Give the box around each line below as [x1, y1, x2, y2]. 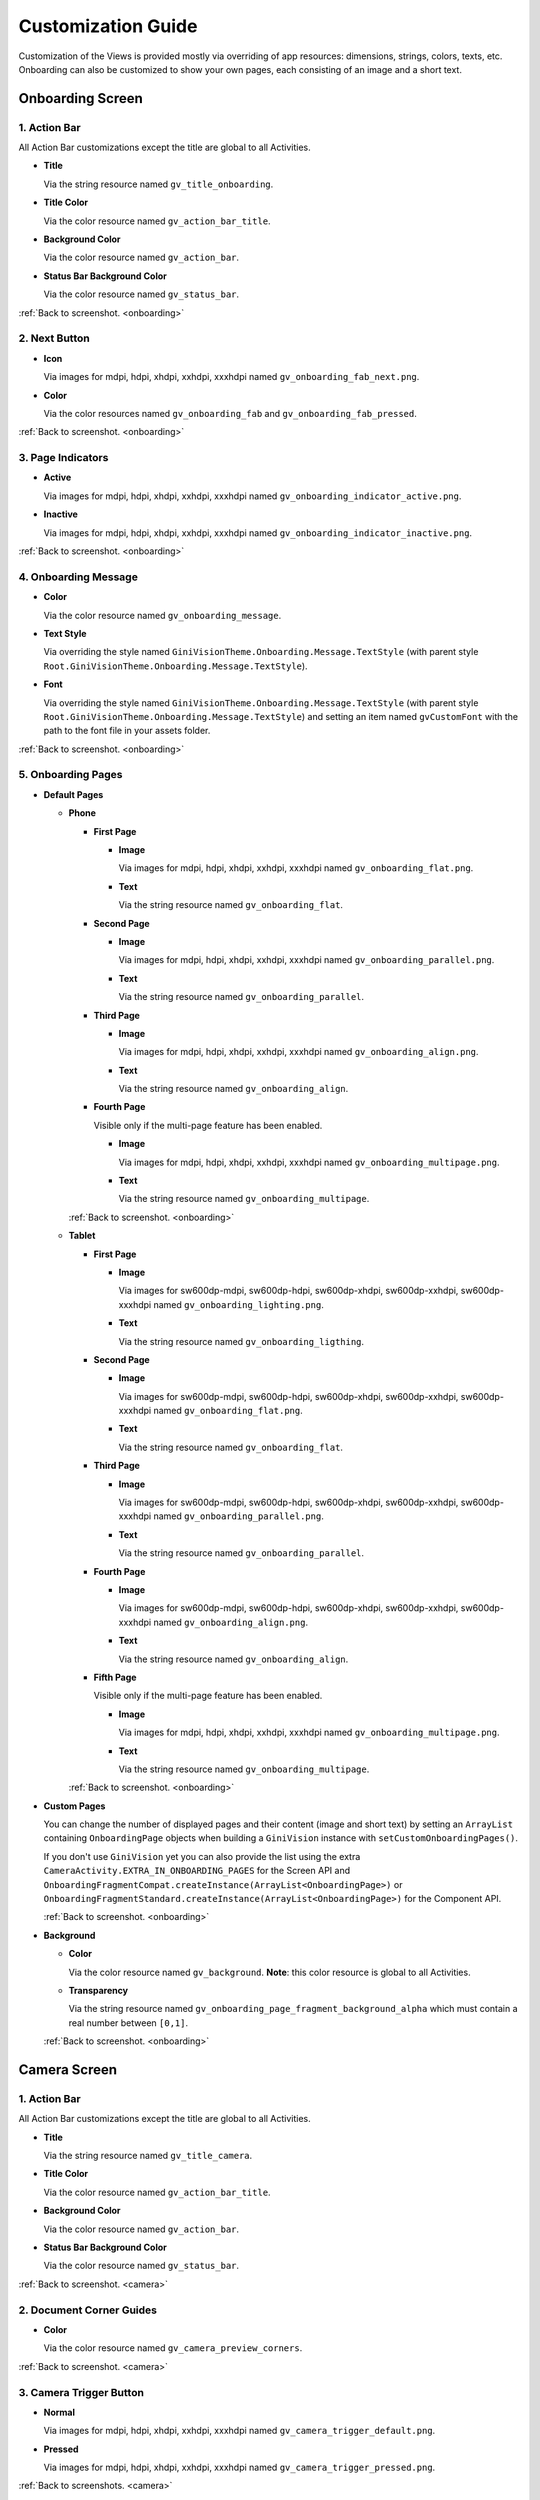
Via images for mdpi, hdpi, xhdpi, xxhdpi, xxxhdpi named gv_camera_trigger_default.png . [43, 2425, 436, 2437]
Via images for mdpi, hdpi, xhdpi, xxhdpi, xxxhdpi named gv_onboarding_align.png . [118, 1046, 479, 1058]
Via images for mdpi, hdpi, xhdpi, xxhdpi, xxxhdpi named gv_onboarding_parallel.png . [118, 954, 495, 966]
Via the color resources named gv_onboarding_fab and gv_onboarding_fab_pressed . [43, 407, 417, 419]
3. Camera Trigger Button [18, 2385, 145, 2399]
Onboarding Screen [18, 90, 144, 107]
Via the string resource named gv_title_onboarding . [43, 178, 274, 190]
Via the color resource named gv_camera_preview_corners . [43, 2342, 303, 2354]
